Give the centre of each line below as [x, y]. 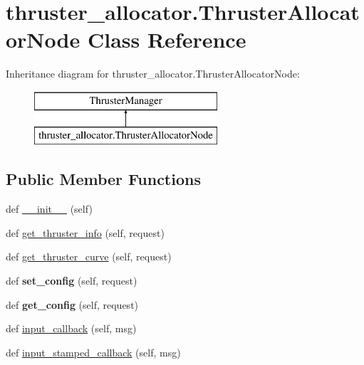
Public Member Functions [103, 179]
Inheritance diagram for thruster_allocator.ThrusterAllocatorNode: [153, 74]
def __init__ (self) [49, 209]
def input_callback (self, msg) [71, 328]
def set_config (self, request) [72, 281]
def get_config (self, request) [72, 304]
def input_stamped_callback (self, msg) [93, 352]
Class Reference [167, 39]
